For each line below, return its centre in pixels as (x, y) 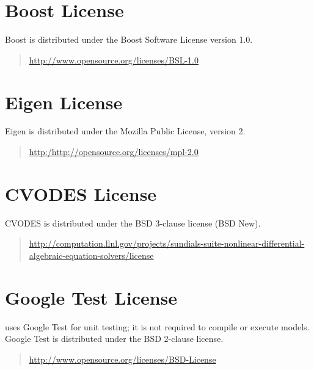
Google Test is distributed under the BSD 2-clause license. (114, 339)
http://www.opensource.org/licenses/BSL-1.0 (114, 60)
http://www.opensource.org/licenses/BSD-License (122, 359)
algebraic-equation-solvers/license (91, 255)
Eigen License (64, 102)
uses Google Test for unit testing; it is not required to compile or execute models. (157, 326)
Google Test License (91, 297)
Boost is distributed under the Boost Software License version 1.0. (129, 39)
